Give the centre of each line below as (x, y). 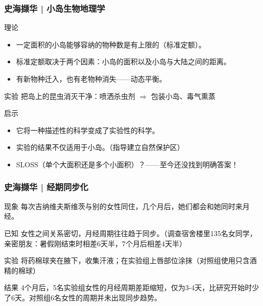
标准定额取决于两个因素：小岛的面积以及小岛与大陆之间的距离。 (123, 61)
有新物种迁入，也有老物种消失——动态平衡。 (91, 79)
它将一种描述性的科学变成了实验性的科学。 (88, 130)
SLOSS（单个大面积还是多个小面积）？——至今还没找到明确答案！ (127, 164)
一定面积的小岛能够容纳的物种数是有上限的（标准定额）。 (111, 44)
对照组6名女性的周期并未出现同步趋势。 (95, 297)
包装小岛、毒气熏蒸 (183, 96)
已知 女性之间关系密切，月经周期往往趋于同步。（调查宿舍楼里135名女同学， (130, 233)
